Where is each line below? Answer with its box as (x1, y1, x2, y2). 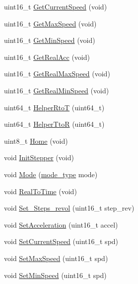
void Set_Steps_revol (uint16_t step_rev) (4, 203, 135, 213)
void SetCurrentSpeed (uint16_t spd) (4, 236, 119, 247)
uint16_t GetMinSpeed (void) (4, 35, 95, 45)
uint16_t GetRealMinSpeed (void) (4, 85, 109, 95)
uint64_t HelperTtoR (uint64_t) (4, 119, 105, 129)
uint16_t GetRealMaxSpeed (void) (4, 68, 110, 79)
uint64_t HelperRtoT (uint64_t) (4, 102, 105, 112)
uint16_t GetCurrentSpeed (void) (4, 1, 107, 11)
